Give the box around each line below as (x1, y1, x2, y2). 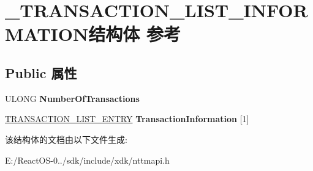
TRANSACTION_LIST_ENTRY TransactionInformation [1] (5, 112, 249, 125)
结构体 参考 (88, 21, 181, 46)
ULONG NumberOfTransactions (5, 92, 140, 104)
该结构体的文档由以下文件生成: (5, 133, 127, 145)
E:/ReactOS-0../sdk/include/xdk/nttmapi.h (5, 153, 170, 166)
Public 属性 (5, 63, 77, 82)
